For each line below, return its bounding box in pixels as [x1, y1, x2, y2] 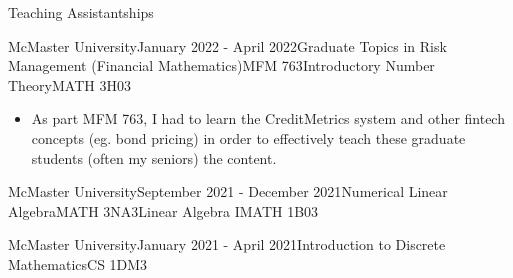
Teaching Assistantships [8, 2, 154, 22]
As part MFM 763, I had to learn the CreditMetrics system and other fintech [31, 108, 505, 129]
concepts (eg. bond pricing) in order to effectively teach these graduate [31, 127, 466, 148]
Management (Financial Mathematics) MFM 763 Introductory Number [8, 55, 435, 76]
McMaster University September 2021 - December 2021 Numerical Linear [8, 181, 448, 202]
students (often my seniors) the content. [31, 147, 277, 168]
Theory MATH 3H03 [8, 74, 131, 95]
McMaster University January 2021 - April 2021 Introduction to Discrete [8, 234, 446, 255]
